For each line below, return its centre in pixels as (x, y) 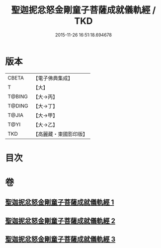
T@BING (18, 96)
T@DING (18, 106)
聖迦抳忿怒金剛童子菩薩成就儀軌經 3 (60, 239)
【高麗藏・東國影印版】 (60, 134)
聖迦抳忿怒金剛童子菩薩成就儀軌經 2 (60, 221)
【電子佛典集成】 (53, 78)
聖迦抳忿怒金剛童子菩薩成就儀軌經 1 (60, 203)
